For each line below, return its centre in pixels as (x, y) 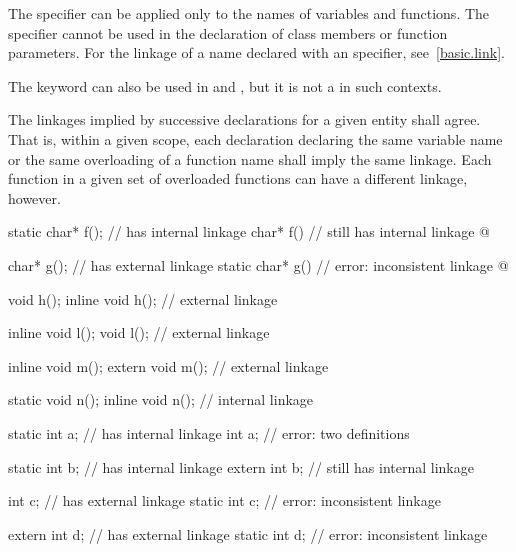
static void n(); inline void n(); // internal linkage (161, 399)
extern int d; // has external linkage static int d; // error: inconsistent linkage (248, 533)
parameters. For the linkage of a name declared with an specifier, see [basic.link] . (256, 52)
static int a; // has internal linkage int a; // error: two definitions (209, 432)
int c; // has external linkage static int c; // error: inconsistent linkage (224, 500)
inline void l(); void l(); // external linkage (139, 332)
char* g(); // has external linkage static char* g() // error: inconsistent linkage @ (258, 264)
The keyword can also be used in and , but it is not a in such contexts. (225, 85)
